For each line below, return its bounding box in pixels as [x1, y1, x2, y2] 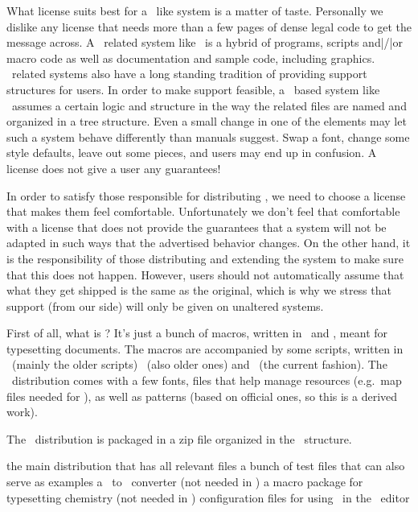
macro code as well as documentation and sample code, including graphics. [6, 49, 375, 66]
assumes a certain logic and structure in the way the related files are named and [11, 97, 407, 114]
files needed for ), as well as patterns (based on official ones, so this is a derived [6, 387, 398, 404]
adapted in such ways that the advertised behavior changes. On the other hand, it [6, 234, 411, 251]
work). [6, 403, 38, 420]
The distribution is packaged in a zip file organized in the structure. [6, 430, 352, 447]
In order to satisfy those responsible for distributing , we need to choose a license [6, 187, 406, 204]
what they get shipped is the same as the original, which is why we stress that [6, 282, 391, 299]
